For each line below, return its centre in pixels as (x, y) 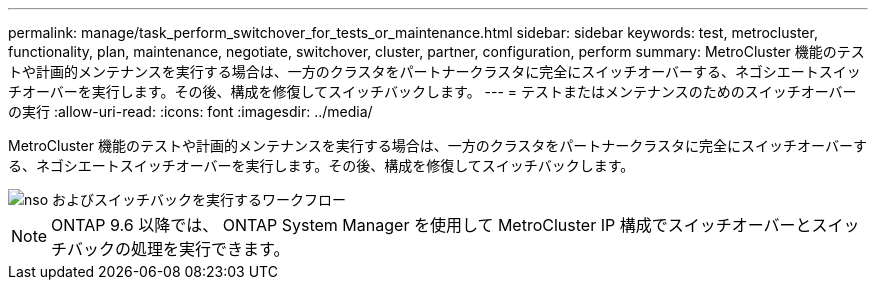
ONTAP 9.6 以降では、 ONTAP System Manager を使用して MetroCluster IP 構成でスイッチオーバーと (431, 225)
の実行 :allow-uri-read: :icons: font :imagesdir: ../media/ (190, 111)
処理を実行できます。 (210, 249)
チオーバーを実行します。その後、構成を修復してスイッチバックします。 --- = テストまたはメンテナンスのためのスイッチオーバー (432, 91)
